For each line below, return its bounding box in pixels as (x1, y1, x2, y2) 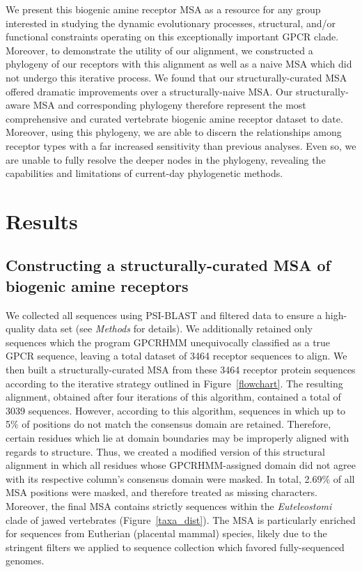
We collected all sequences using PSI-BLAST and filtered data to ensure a (6, 307, 322, 322)
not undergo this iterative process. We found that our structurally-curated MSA (6, 70, 347, 84)
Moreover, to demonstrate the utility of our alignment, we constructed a (6, 42, 313, 57)
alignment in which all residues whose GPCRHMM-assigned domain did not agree (6, 458, 356, 472)
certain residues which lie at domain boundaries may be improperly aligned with (6, 431, 349, 445)
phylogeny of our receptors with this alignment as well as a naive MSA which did (6, 56, 352, 71)
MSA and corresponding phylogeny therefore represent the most (33, 98, 306, 112)
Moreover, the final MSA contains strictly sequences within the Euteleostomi (6, 499, 332, 513)
